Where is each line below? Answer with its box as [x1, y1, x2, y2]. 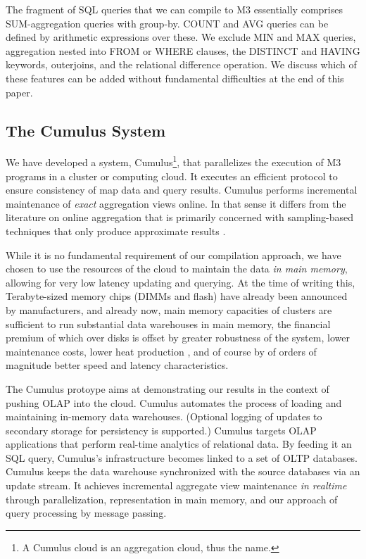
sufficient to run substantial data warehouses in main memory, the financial [6, 316, 331, 331]
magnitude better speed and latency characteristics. [6, 358, 229, 372]
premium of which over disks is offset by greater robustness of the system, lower [6, 330, 350, 345]
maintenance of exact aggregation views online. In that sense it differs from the [6, 196, 346, 211]
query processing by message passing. [6, 505, 167, 520]
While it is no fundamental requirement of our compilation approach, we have [6, 247, 341, 262]
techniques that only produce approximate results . [6, 223, 226, 238]
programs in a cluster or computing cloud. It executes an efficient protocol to [6, 168, 338, 183]
